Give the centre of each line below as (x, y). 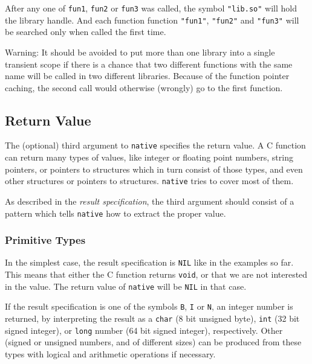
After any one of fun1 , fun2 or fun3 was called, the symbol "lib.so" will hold (151, 8)
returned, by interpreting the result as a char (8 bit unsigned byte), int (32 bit (152, 318)
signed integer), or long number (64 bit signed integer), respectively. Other (144, 330)
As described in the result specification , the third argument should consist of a (150, 201)
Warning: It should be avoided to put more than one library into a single (140, 52)
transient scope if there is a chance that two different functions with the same (149, 64)
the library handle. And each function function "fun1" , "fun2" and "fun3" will (152, 20)
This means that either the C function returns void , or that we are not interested (156, 274)
